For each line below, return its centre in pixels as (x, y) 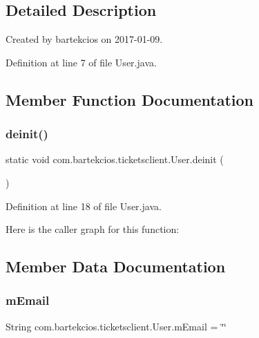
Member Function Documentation (130, 99)
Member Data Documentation (116, 266)
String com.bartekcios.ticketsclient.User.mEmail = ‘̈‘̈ (116, 326)
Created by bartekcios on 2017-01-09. (84, 39)
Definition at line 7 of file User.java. (81, 62)
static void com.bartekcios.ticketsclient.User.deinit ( (115, 159)
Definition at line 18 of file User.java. (84, 206)
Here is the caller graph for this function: (93, 229)
